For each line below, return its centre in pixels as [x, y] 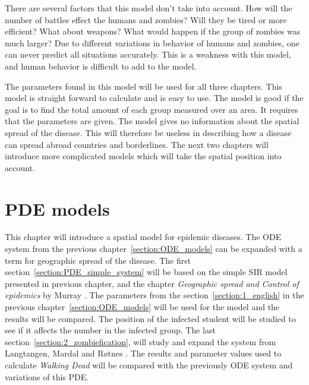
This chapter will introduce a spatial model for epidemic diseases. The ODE [143, 237]
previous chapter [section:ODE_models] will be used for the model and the [142, 307]
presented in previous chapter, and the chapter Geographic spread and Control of [152, 283]
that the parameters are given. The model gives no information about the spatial [152, 121]
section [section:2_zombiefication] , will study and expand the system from [141, 341]
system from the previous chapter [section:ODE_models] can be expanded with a [154, 249]
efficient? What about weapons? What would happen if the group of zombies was [153, 31]
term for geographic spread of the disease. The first [98, 260]
